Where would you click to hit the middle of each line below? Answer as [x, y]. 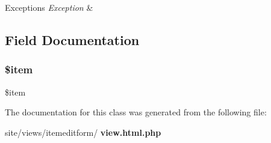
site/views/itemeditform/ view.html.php [83, 132]
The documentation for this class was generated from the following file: [136, 112]
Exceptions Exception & [49, 7]
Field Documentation [72, 39]
